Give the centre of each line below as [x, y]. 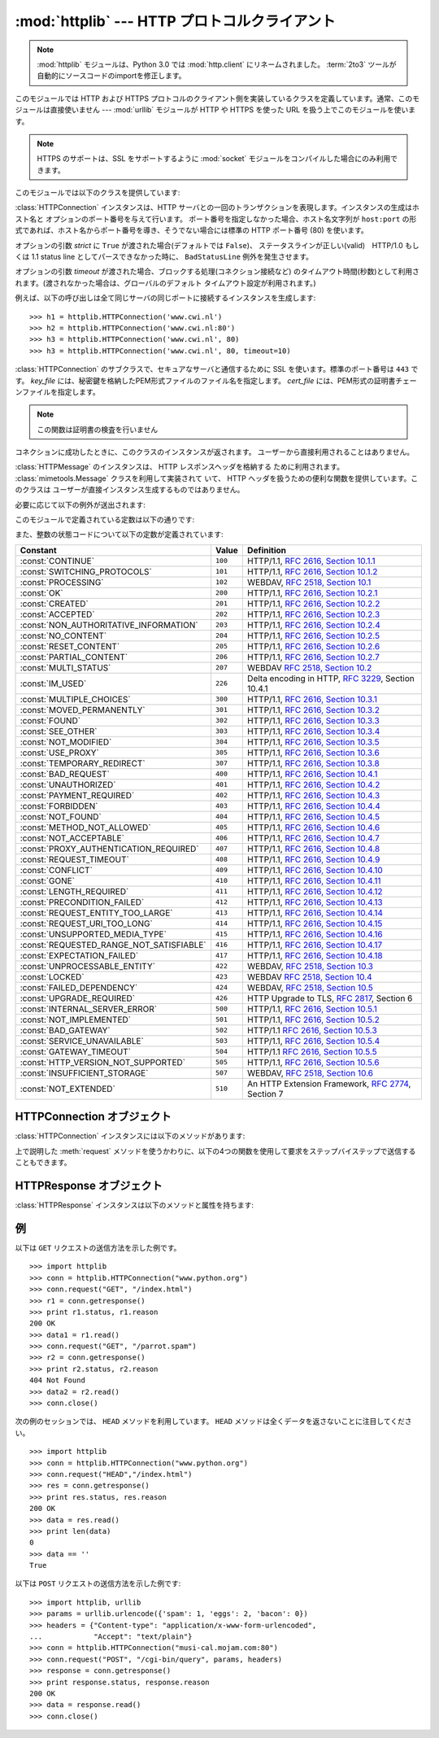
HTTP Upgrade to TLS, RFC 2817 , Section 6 [330, 998]
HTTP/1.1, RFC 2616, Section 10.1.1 [311, 561]
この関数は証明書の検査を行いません [98, 429]
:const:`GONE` [47, 880]
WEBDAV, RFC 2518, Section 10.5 [310, 987]
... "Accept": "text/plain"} [111, 1637]
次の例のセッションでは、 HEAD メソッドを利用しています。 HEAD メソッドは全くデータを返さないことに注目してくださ [213, 1421]
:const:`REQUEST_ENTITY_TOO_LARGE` [96, 913]
